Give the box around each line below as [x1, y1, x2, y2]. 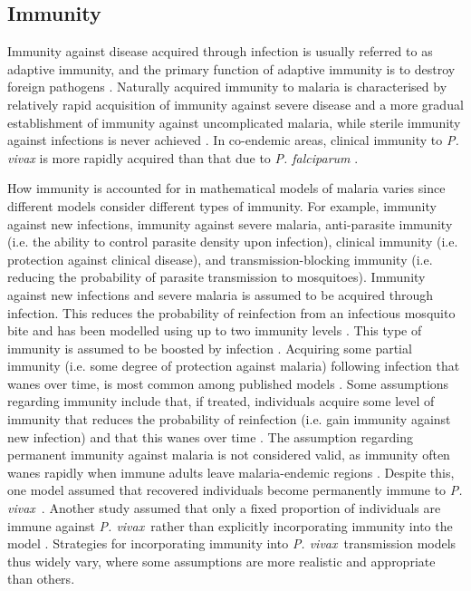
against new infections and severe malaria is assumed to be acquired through [7, 285, 433, 304]
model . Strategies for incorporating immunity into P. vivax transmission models [7, 534, 457, 553]
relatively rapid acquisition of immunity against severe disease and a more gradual [7, 94, 464, 113]
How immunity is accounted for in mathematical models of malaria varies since [7, 179, 446, 198]
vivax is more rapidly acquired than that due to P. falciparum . [7, 148, 359, 167]
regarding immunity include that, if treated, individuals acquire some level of [7, 392, 435, 411]
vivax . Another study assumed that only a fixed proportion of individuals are [7, 499, 441, 518]
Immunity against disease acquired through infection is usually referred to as [7, 42, 433, 61]
